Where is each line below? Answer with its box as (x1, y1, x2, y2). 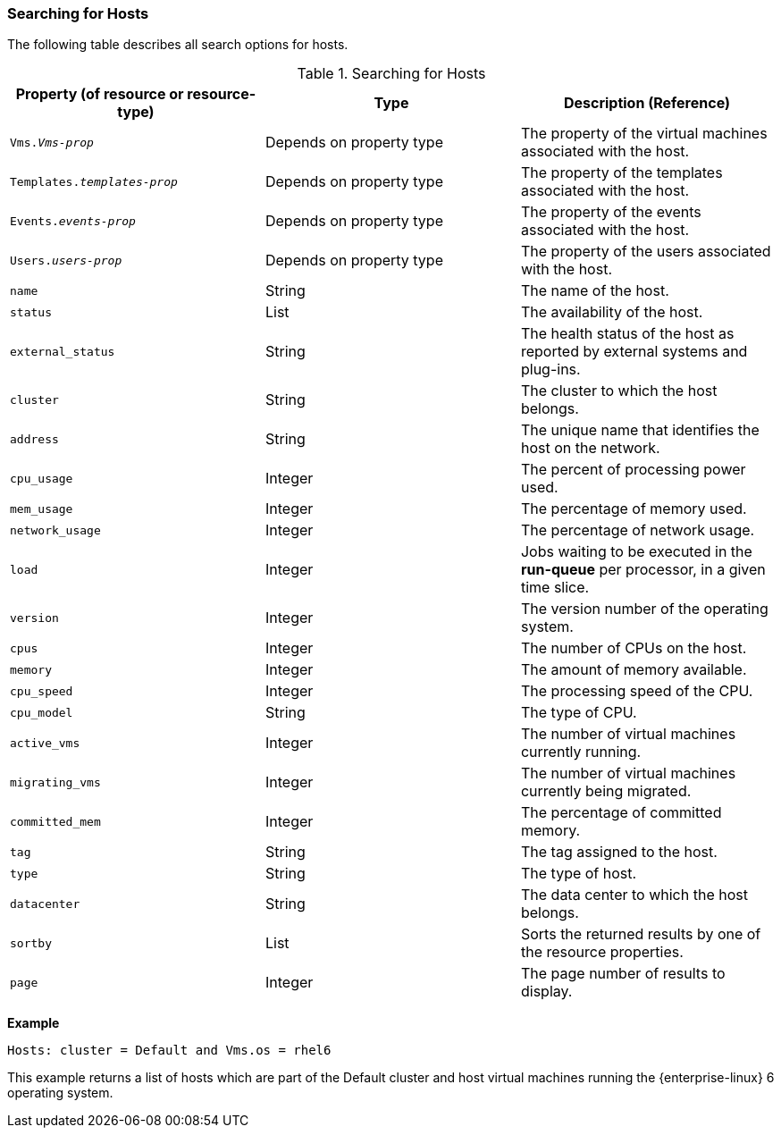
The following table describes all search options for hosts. (7, 37, 349, 53)
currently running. (520, 743, 642, 761)
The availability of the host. (520, 303, 703, 322)
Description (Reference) (563, 94, 730, 113)
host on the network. (520, 439, 660, 458)
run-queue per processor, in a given (520, 560, 766, 579)
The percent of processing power (520, 460, 746, 479)
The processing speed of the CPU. (520, 682, 753, 701)
